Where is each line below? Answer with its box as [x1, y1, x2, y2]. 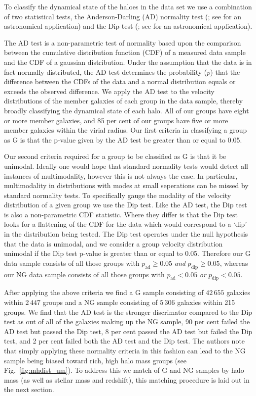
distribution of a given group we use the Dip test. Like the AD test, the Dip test [4, 199, 247, 210]
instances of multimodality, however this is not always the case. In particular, [4, 170, 238, 181]
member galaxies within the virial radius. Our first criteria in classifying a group [4, 125, 247, 135]
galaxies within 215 [177, 297, 235, 307]
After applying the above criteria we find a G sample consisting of [4, 287, 204, 297]
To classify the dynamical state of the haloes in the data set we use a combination [4, 1, 252, 11]
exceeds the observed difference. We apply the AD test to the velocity [4, 86, 215, 96]
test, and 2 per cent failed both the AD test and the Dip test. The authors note [4, 336, 245, 346]
